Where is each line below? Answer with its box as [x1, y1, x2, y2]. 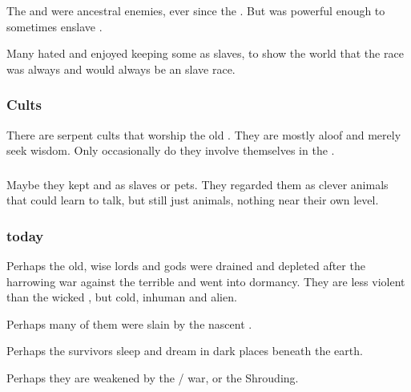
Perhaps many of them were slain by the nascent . [6, 315, 252, 332]
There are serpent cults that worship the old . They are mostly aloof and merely [6, 126, 401, 143]
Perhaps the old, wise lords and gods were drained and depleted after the [6, 257, 365, 274]
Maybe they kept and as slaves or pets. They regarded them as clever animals [6, 176, 389, 192]
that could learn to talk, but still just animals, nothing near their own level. [6, 192, 379, 208]
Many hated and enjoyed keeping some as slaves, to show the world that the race [6, 45, 404, 62]
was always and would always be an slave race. [6, 60, 236, 77]
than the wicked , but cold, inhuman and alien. [6, 289, 237, 305]
